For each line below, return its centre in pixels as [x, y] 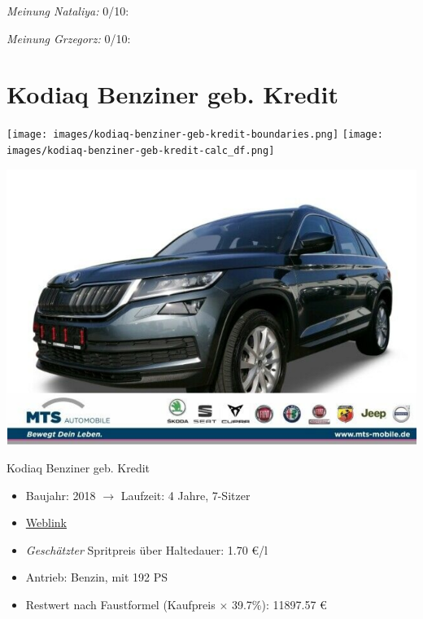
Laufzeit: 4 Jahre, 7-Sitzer [185, 495]
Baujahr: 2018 [61, 495]
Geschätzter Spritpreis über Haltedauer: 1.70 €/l [146, 549]
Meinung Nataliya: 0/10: [68, 11]
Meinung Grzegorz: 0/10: [69, 38]
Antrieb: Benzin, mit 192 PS [97, 577]
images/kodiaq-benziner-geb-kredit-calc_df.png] [141, 150]
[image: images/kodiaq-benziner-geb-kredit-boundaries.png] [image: [195, 135]
